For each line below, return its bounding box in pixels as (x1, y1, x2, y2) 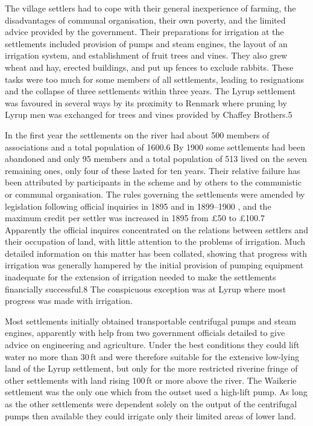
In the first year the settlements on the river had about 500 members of (5, 128, 270, 141)
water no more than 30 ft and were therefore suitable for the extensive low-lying (5, 350, 300, 363)
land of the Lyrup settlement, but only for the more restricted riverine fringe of (5, 362, 298, 375)
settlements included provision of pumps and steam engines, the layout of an (5, 37, 288, 50)
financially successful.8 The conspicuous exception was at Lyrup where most (5, 282, 286, 295)
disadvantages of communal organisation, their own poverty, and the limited (5, 13, 286, 26)
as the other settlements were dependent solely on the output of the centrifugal (5, 398, 297, 410)
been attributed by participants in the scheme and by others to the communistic (5, 176, 302, 189)
